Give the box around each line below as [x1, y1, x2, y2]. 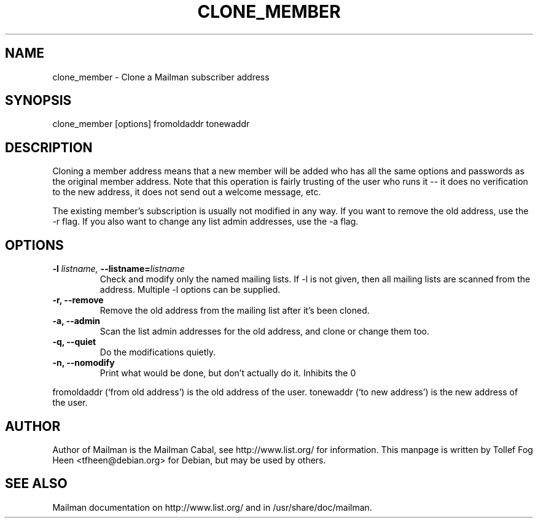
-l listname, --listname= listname [52, 263, 185, 274]
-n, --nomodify [52, 357, 115, 368]
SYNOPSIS [5, 93, 72, 109]
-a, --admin [52, 316, 100, 327]
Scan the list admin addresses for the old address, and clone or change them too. [99, 326, 429, 337]
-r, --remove [52, 295, 104, 306]
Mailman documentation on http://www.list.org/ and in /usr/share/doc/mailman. [52, 502, 372, 513]
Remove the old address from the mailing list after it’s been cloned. [99, 305, 370, 316]
